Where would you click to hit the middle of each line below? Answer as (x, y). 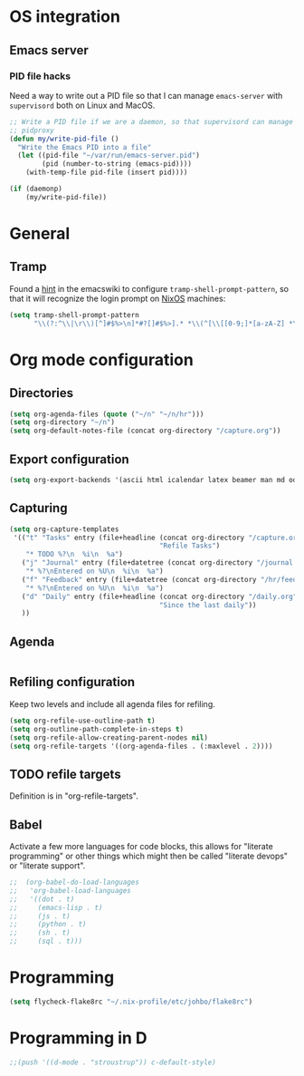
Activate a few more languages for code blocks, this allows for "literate (141, 846)
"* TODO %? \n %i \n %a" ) (75, 555)
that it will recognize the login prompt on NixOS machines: (118, 298)
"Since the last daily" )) (208, 605)
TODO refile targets (65, 774)
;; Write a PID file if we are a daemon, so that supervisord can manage (152, 121)
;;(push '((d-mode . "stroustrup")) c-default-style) (113, 1062)
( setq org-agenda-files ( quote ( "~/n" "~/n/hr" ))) (107, 414)
